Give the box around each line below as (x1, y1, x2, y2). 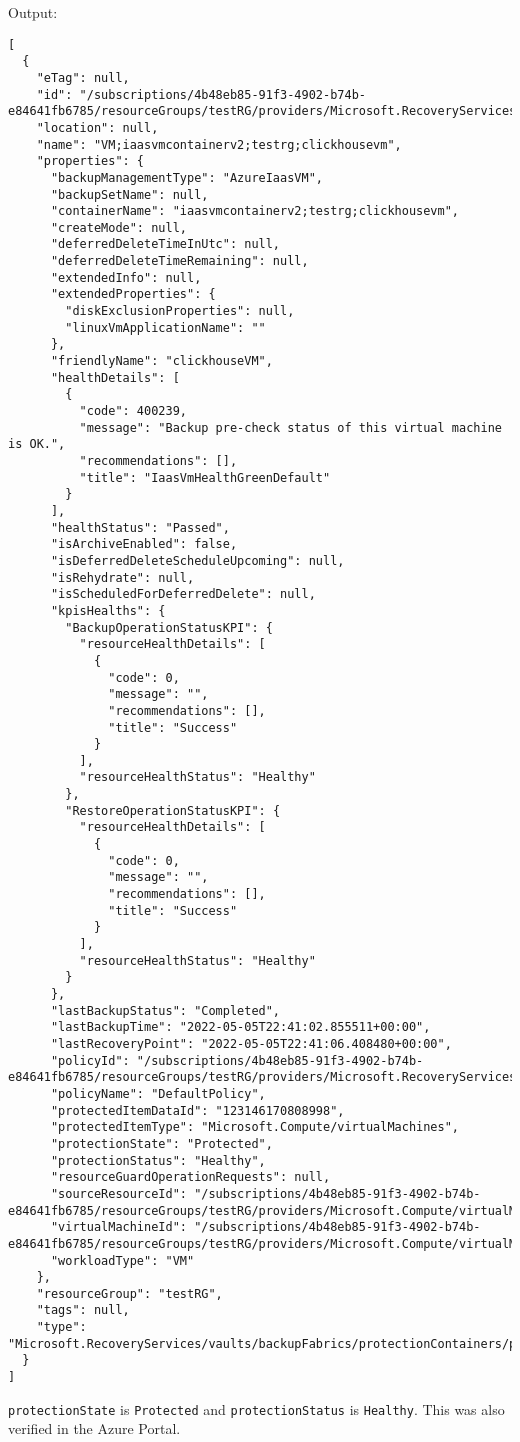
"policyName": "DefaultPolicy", (50, 1086, 266, 1101)
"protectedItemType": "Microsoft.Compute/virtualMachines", (50, 1120, 460, 1135)
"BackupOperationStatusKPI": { (65, 620, 273, 635)
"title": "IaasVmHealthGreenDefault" (79, 470, 331, 485)
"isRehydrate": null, (50, 570, 195, 585)
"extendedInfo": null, (50, 270, 202, 285)
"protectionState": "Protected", (50, 1136, 273, 1151)
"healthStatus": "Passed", (50, 520, 230, 535)
